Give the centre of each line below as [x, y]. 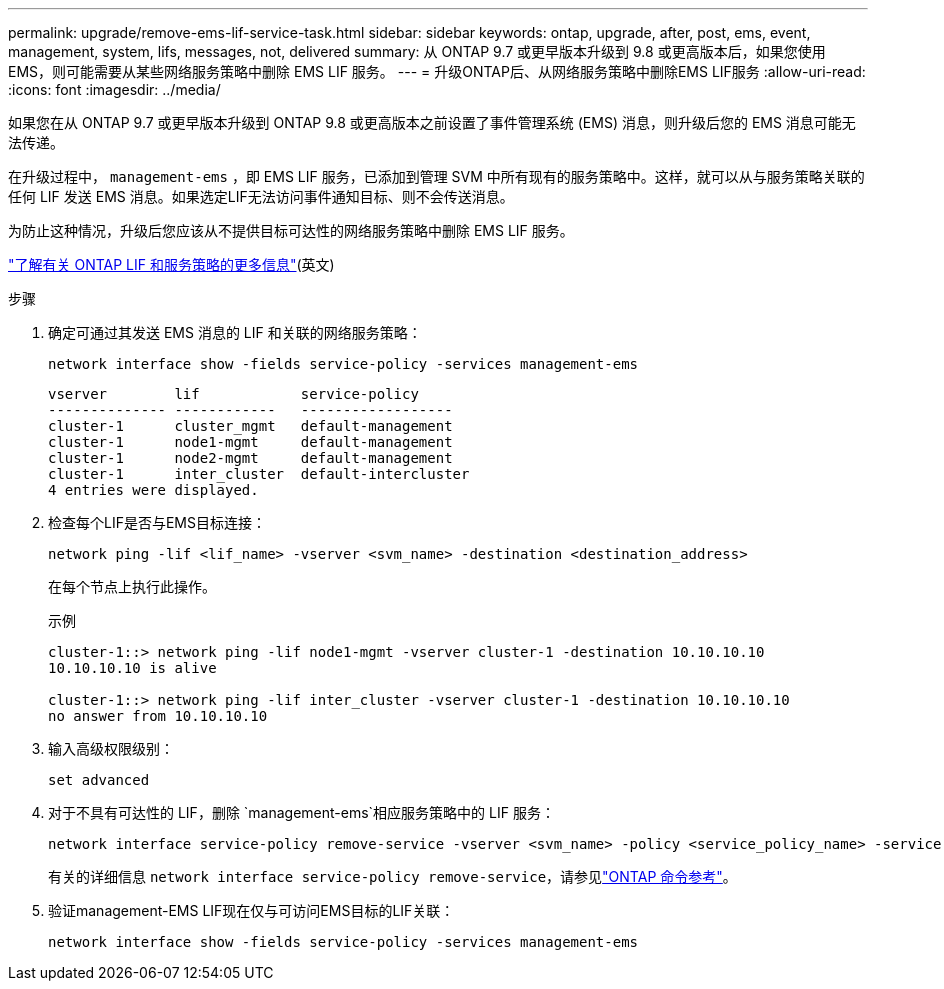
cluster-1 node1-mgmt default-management [250, 442]
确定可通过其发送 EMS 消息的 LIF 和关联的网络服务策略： [235, 332]
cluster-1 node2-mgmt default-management [250, 458]
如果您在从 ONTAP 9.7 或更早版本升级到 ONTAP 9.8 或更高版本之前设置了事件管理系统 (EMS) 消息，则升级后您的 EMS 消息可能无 [432, 122]
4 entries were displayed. [153, 490]
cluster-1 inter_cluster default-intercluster [259, 474]
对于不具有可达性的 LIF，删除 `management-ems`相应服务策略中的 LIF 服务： [301, 812]
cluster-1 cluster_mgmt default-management [250, 426]
